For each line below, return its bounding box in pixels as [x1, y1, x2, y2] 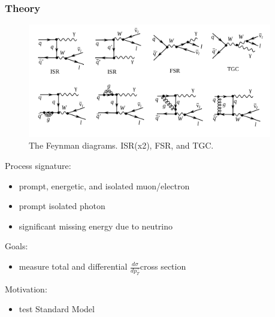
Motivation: [5, 282, 47, 295]
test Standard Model [19, 303, 95, 315]
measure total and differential [19, 260, 128, 272]
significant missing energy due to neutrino [19, 219, 173, 232]
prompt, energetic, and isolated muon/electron [19, 179, 190, 192]
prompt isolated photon [19, 200, 105, 212]
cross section [140, 260, 186, 272]
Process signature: [5, 159, 71, 172]
